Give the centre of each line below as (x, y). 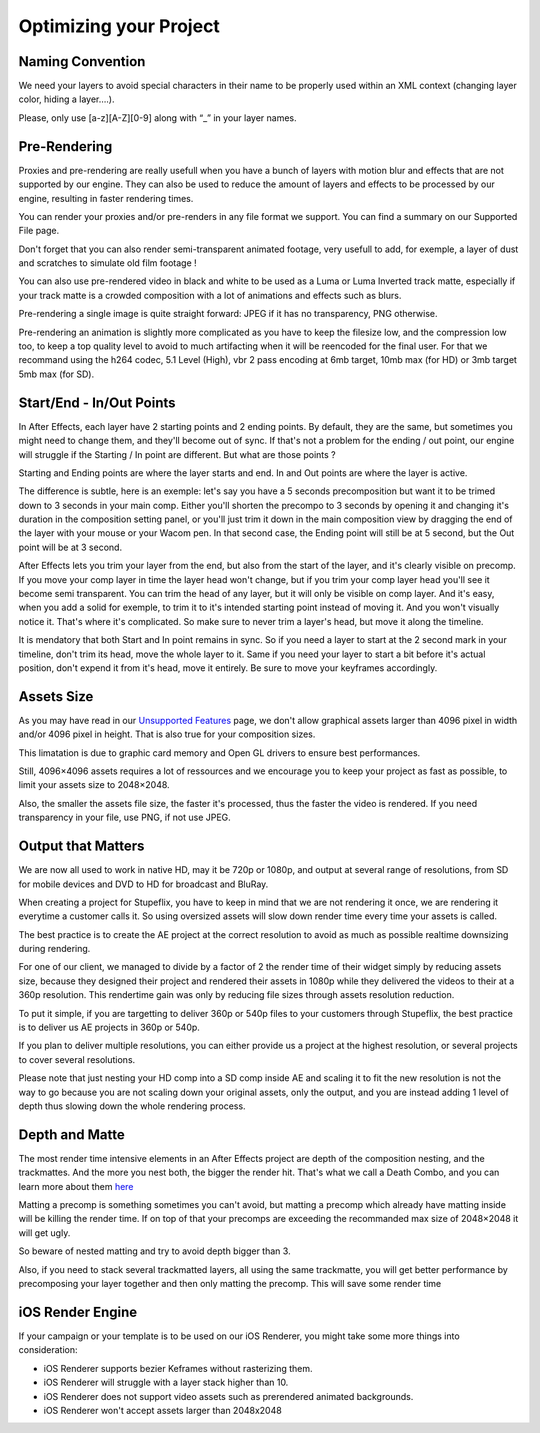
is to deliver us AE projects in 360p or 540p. (109, 1027)
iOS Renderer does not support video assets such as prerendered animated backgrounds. (228, 1396)
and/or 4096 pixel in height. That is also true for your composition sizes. (167, 734)
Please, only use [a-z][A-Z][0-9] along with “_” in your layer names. (157, 117)
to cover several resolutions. (77, 1059)
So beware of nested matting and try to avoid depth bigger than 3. (154, 1251)
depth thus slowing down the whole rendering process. (132, 1106)
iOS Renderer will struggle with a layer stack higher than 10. (166, 1382)
